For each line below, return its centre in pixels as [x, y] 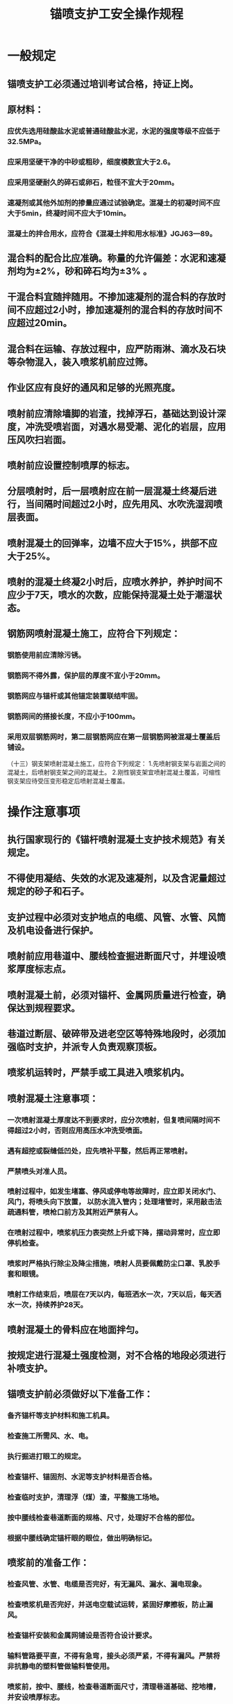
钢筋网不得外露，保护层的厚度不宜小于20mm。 [86, 676]
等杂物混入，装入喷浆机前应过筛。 [80, 362]
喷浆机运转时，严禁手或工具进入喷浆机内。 [98, 1072]
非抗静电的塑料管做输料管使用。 [61, 1666]
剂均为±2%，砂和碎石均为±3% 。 [80, 271]
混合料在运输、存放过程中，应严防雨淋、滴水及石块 [116, 349]
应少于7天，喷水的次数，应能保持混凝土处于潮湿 [110, 595]
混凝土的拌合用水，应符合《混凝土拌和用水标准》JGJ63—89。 [112, 234]
